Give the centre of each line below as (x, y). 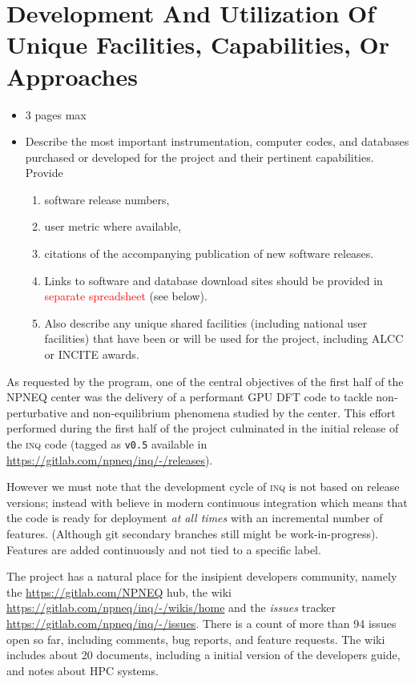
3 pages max (56, 114)
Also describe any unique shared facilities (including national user (206, 322)
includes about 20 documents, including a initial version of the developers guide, (203, 655)
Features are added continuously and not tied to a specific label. (164, 549)
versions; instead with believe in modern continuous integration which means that (207, 502)
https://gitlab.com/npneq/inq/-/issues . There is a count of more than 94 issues (201, 623)
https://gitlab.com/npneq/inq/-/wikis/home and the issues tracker (171, 608)
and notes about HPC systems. (83, 670)
